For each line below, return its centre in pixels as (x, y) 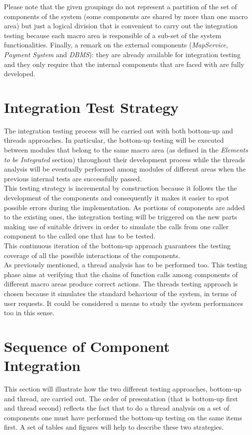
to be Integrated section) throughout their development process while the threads (125, 159)
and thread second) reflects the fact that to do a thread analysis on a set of (117, 408)
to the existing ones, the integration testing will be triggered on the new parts (121, 217)
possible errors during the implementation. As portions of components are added (125, 207)
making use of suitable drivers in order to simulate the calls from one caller (116, 226)
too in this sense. (29, 313)
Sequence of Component (87, 346)
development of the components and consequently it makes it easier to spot (116, 198)
